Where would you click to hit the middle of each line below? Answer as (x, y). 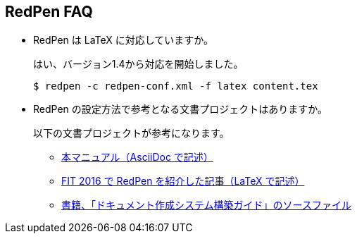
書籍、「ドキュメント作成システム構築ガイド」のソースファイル (206, 205)
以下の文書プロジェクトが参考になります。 (131, 133)
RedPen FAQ (49, 12)
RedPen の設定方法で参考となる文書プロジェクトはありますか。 (181, 109)
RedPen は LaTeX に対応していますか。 (124, 40)
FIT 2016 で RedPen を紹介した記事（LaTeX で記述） (183, 181)
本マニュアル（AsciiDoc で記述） (137, 157)
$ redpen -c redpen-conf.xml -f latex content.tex (176, 86)
